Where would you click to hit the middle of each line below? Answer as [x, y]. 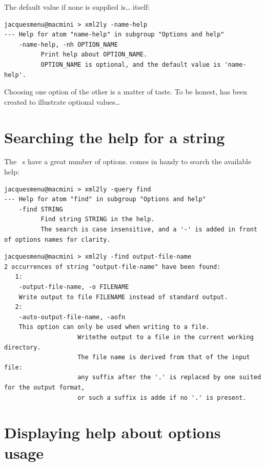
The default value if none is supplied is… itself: [77, 7]
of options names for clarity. [57, 239]
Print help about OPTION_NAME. [94, 55]
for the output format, [45, 387]
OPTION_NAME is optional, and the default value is [131, 64]
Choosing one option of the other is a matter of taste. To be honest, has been [126, 92]
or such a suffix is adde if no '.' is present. [162, 397]
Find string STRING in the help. [98, 219]
